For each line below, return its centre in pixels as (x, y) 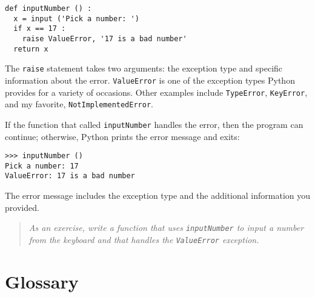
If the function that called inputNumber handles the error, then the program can (154, 124)
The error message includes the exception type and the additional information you (158, 195)
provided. (22, 207)
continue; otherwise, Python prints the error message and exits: (122, 136)
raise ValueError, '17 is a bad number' (104, 38)
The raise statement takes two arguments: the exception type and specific (144, 68)
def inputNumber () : (48, 8)
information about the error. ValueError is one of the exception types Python (150, 80)
